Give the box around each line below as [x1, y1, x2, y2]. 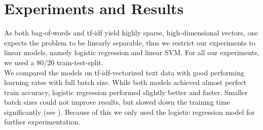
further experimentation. [4, 116, 81, 127]
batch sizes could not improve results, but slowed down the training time [4, 97, 230, 107]
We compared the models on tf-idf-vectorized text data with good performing [4, 67, 244, 77]
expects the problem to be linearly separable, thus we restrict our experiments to [4, 37, 255, 48]
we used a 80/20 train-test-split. [4, 57, 103, 67]
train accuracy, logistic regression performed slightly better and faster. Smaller [4, 86, 248, 97]
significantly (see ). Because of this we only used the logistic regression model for [4, 106, 255, 117]
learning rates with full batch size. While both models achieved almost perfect [4, 77, 246, 88]
